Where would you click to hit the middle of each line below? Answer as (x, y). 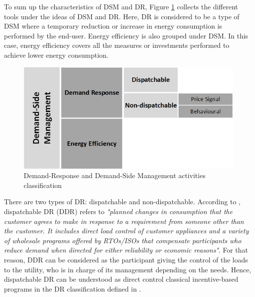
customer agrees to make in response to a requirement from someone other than (124, 221)
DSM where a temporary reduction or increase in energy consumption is (113, 26)
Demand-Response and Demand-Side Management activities (115, 175)
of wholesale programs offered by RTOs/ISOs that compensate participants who (123, 240)
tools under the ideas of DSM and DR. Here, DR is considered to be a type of (122, 16)
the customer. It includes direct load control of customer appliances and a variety (127, 231)
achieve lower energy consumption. (56, 55)
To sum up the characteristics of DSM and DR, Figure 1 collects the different (121, 6)
